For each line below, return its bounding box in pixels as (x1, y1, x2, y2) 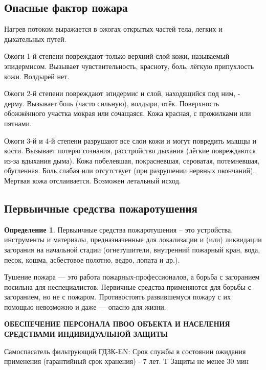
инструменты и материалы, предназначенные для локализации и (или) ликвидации (4, 234, 262, 245)
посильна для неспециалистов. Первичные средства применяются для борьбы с (4, 281, 251, 292)
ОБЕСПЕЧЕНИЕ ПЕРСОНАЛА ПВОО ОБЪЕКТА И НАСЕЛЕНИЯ (4, 318, 230, 329)
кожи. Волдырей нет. (4, 71, 70, 81)
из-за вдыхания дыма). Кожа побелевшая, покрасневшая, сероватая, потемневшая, (4, 155, 260, 166)
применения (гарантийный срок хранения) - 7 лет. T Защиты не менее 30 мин (4, 356, 249, 366)
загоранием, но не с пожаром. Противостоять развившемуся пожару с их (4, 291, 231, 302)
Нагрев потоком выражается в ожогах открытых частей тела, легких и (4, 24, 223, 34)
